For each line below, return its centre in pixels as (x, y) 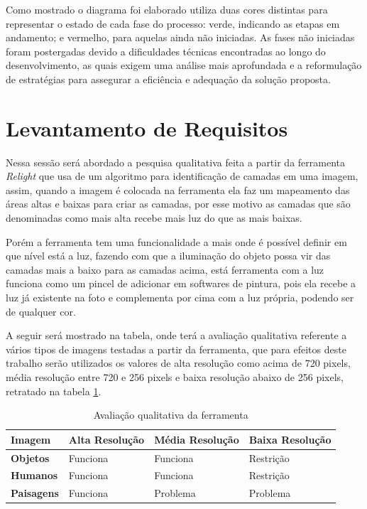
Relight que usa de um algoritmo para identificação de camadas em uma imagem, (182, 176)
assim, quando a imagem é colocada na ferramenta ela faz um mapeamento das (178, 189)
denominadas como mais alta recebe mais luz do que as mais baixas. (154, 218)
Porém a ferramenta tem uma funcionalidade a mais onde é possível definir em (176, 241)
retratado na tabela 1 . (54, 391)
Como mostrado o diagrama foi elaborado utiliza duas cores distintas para (167, 9)
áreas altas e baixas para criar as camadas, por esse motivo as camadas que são (178, 204)
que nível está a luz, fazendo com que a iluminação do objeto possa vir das (168, 256)
